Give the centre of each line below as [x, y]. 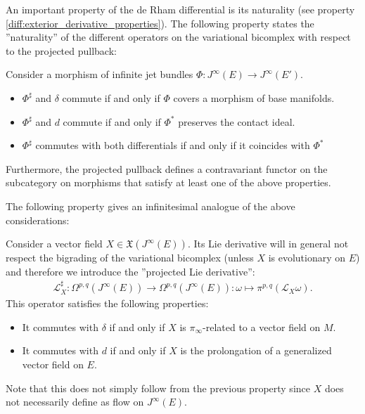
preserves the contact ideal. [237, 121]
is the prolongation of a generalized [256, 350]
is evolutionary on [307, 258]
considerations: [38, 220]
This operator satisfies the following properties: [107, 303]
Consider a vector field [54, 244]
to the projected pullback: [61, 50]
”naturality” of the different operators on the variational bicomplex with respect [178, 37]
